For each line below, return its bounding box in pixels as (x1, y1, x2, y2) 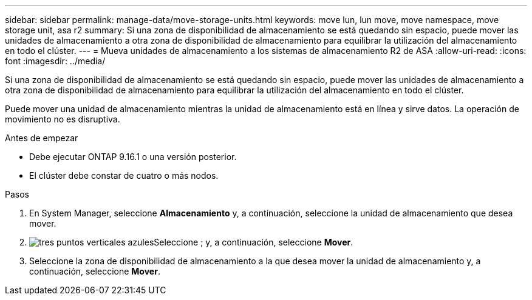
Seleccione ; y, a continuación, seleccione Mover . (154, 237, 353, 247)
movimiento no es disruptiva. (5, 114, 120, 124)
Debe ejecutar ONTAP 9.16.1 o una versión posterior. (29, 152, 237, 162)
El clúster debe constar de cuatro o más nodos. (29, 170, 219, 181)
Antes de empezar (5, 133, 78, 143)
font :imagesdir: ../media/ (5, 56, 106, 66)
